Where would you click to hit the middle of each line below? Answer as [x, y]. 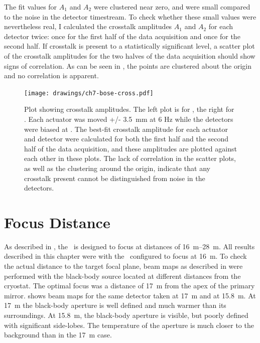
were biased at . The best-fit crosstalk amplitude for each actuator [126, 129]
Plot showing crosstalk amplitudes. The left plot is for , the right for [129, 109]
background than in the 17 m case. [58, 335]
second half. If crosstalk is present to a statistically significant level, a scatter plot [129, 46]
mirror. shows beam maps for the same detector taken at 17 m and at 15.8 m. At [130, 295]
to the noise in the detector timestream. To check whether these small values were [130, 16]
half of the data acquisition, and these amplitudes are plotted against [131, 148]
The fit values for [31, 7]
